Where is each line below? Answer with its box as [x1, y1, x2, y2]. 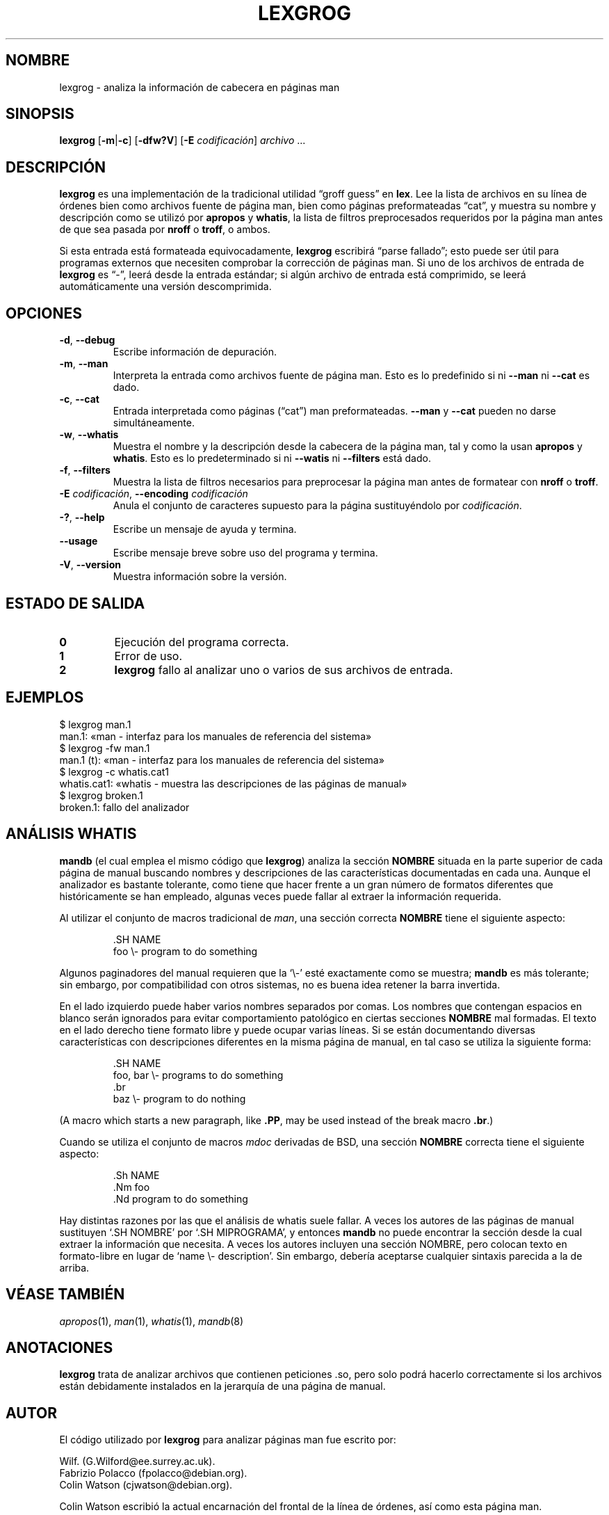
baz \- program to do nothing [113, 1092, 246, 1105]
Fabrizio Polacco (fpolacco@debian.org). [59, 1467, 247, 1480]
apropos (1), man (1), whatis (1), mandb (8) [59, 1315, 244, 1327]
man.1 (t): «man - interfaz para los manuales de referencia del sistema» [59, 753, 384, 766]
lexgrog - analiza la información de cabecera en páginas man [59, 81, 340, 93]
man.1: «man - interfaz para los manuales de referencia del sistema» [59, 730, 372, 742]
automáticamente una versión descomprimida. [59, 280, 272, 293]
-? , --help [59, 511, 105, 524]
